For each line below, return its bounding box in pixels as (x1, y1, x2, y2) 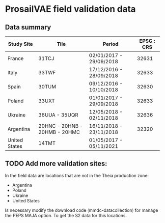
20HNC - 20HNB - (38, 123, 83, 129)
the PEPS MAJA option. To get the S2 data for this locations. (5, 212, 127, 218)
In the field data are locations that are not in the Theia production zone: (5, 172, 149, 178)
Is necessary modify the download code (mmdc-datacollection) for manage (5, 207, 158, 213)
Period (103, 41, 119, 47)
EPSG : (139, 38, 156, 44)
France (7, 55, 24, 62)
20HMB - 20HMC (38, 129, 80, 136)
